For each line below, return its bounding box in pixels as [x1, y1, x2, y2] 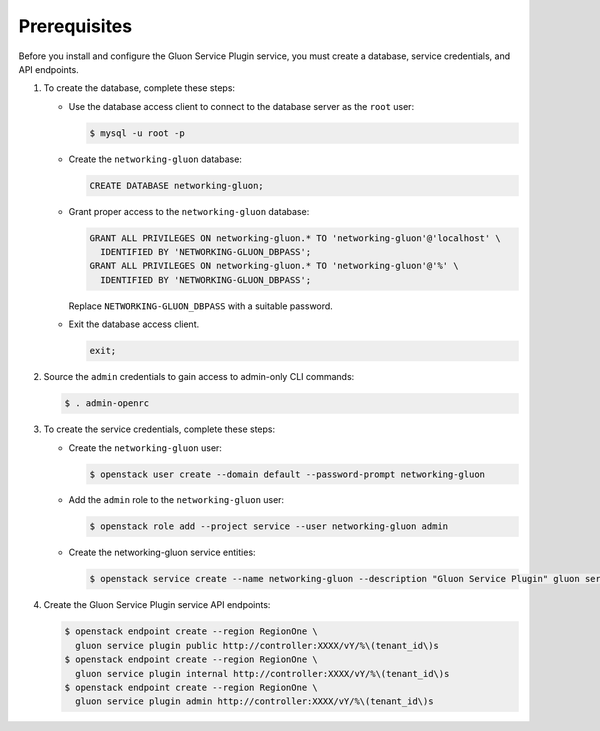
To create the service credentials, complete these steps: [43, 423, 275, 435]
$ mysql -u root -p [89, 127, 185, 139]
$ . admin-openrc [64, 398, 150, 409]
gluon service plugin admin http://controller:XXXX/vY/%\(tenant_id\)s [75, 696, 434, 707]
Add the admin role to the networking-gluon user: [68, 494, 285, 506]
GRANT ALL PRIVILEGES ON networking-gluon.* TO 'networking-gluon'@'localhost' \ [89, 232, 502, 244]
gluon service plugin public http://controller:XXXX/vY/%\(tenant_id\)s [75, 640, 440, 651]
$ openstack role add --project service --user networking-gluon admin [89, 521, 449, 532]
